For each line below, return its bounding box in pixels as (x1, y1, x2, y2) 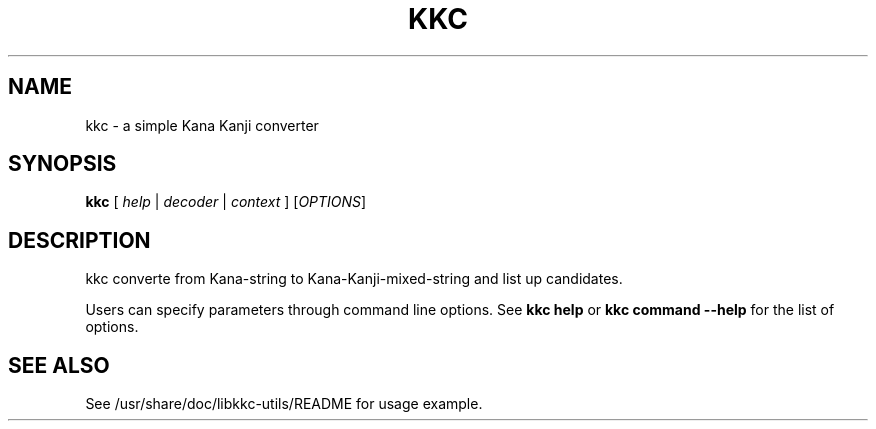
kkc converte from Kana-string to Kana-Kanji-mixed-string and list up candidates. (85, 270, 623, 288)
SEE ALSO (8, 352, 110, 378)
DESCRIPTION (8, 227, 151, 253)
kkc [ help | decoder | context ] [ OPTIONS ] (85, 193, 367, 211)
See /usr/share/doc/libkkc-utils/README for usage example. (85, 395, 483, 413)
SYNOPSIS (8, 151, 117, 177)
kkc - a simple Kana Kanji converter (85, 116, 319, 134)
